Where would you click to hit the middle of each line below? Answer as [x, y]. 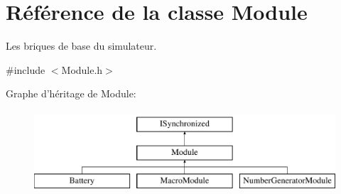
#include [26, 69]
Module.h [82, 69]
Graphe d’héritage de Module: [71, 93]
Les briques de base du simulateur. [81, 46]
